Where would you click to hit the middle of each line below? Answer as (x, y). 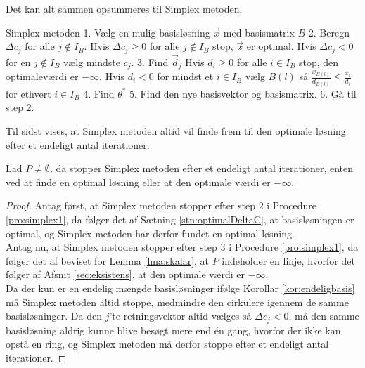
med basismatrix (259, 32)
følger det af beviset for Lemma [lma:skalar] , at (108, 260)
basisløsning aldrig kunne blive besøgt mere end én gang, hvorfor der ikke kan (173, 330)
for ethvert (28, 93)
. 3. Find (150, 61)
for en (18, 61)
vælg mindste (92, 61)
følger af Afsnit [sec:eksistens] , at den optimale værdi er (126, 274)
